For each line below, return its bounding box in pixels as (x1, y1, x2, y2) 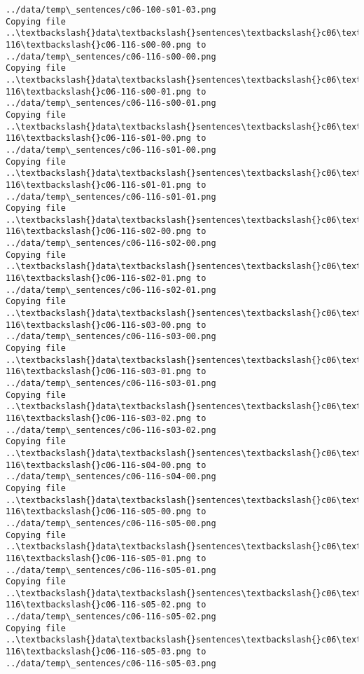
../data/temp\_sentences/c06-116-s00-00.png (6, 51, 216, 62)
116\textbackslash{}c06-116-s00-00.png (6, 39, 191, 50)
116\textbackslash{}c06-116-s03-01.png (6, 366, 191, 377)
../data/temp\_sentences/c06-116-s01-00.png (6, 144, 216, 155)
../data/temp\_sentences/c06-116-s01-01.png (6, 191, 216, 202)
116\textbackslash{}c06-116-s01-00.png (6, 133, 191, 144)
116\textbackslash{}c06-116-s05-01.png (6, 553, 191, 563)
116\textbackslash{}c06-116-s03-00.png (6, 319, 191, 330)
